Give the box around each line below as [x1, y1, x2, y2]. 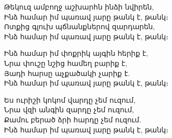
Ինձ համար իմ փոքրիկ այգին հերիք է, [4, 48, 148, 58]
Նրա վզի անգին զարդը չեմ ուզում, [4, 104, 134, 115]
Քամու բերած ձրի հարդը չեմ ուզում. [4, 114, 142, 124]
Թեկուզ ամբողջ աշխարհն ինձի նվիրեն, [4, 2, 154, 12]
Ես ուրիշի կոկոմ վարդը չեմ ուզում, [4, 94, 136, 105]
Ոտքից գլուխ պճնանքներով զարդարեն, [4, 21, 155, 32]
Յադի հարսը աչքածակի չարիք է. [4, 67, 130, 78]
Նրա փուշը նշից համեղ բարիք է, [4, 57, 127, 68]
